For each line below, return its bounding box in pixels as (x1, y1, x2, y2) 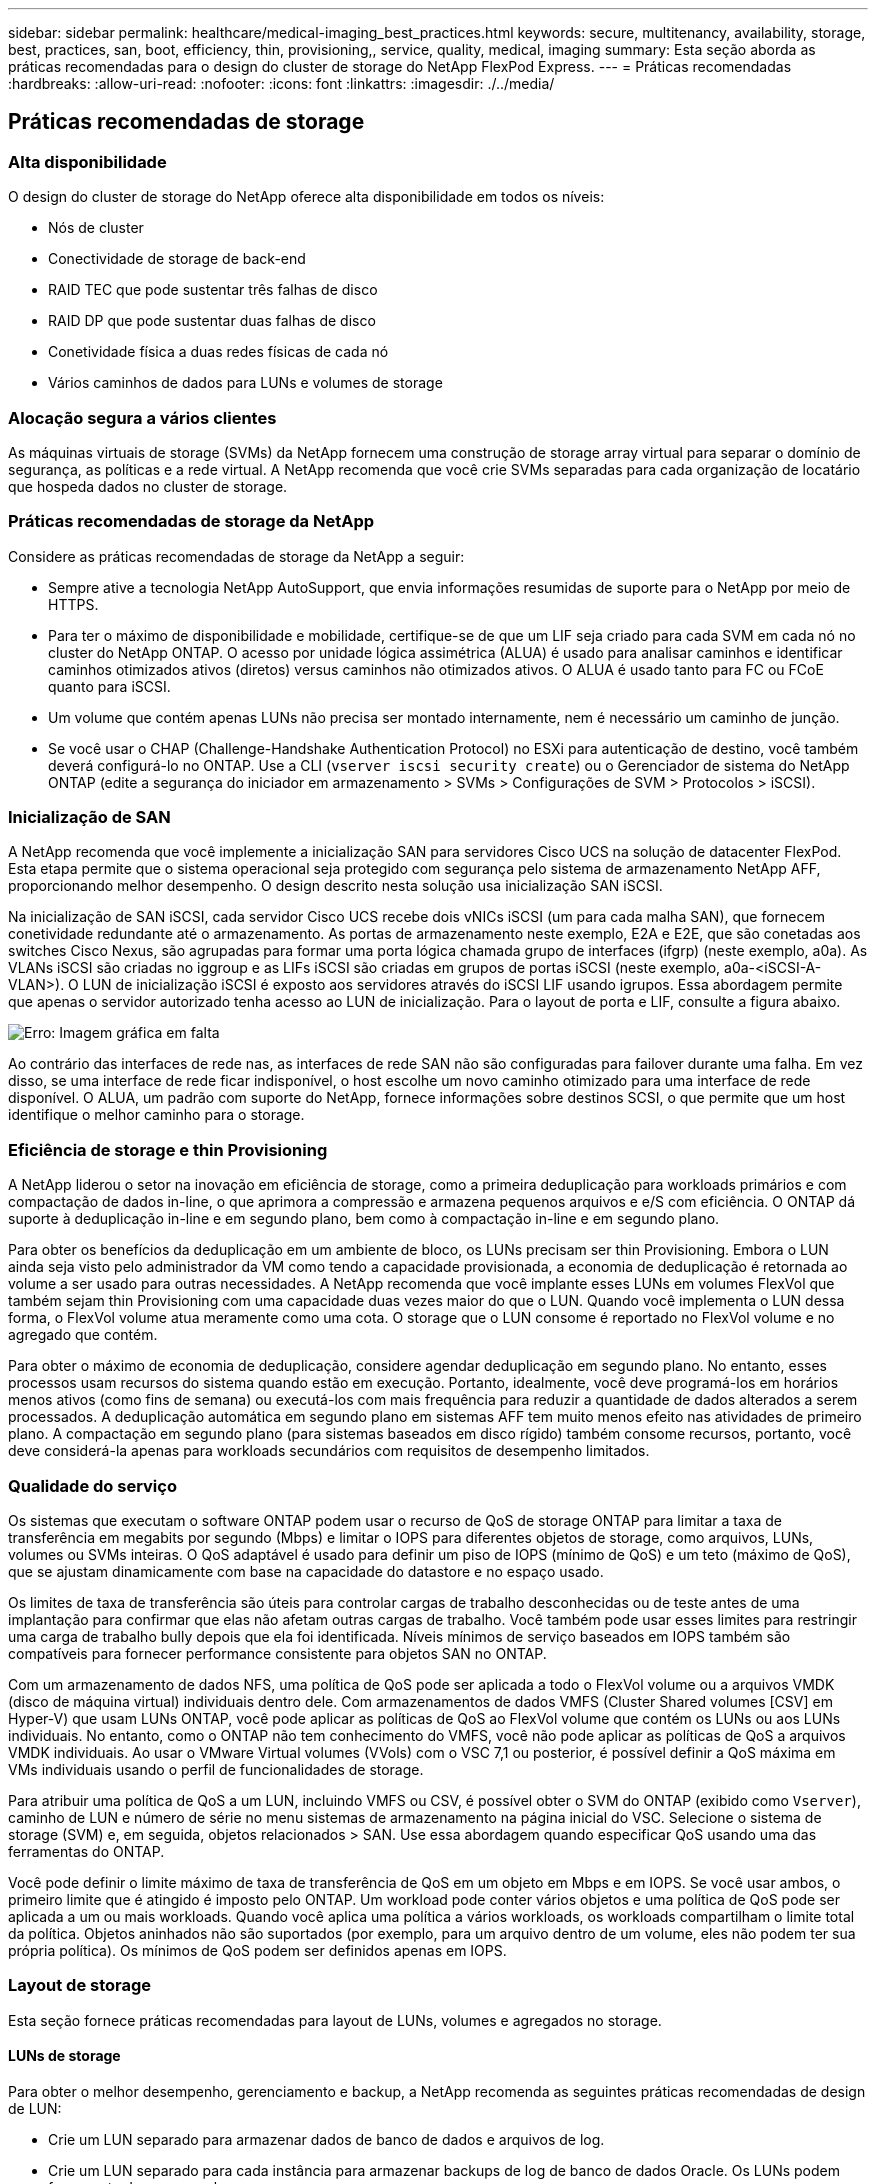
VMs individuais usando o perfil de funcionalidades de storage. (8, 1760, 424, 1778)
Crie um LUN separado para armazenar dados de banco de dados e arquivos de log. (48, 2130, 605, 2148)
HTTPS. (48, 595, 99, 613)
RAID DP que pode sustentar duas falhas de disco (48, 312, 376, 330)
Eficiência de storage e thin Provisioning (8, 1139, 328, 1160)
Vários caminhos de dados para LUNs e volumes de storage (48, 374, 443, 392)
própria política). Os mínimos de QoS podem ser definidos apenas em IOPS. (8, 1941, 507, 1959)
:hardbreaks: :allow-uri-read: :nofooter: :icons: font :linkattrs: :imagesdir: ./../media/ (8, 75, 555, 92)
